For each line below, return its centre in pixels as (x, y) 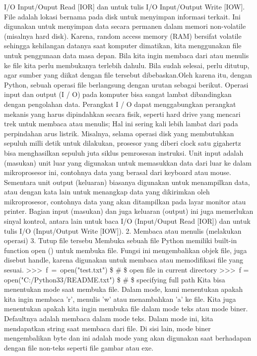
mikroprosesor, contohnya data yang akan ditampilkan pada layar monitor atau (125, 201)
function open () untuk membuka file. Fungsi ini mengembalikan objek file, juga (126, 250)
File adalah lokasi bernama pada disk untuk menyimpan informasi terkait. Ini (122, 16)
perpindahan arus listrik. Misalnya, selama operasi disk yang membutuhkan (119, 133)
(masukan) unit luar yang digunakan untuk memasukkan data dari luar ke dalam (128, 162)
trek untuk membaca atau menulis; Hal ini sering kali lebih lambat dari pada (121, 124)
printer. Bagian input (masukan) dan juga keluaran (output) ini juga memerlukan (129, 211)
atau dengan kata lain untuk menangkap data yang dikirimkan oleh (107, 192)
